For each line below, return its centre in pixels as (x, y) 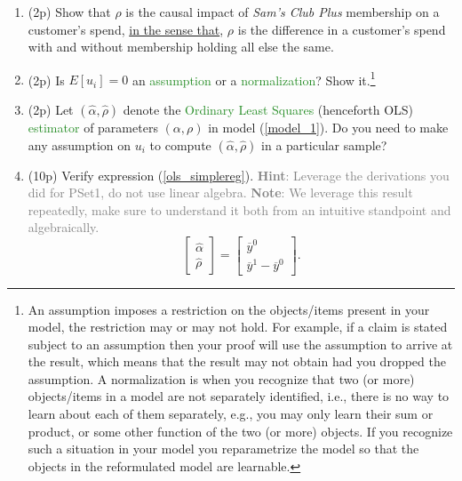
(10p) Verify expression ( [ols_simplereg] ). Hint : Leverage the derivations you (239, 175)
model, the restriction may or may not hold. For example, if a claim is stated (238, 327)
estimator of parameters (93, 128)
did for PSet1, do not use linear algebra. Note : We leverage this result (220, 192)
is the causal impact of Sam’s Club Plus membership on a (283, 12)
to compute (180, 144)
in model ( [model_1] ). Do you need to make (328, 128)
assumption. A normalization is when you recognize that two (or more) (221, 378)
